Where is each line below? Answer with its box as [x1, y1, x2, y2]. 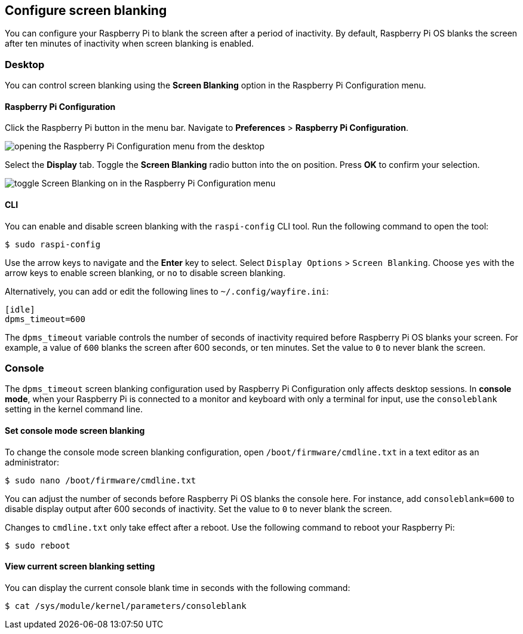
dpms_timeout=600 [5, 314, 85, 324]
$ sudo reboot [5, 540, 70, 550]
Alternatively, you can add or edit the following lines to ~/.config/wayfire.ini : [5, 286, 329, 296]
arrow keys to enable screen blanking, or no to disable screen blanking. [5, 267, 285, 278]
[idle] [5, 304, 35, 314]
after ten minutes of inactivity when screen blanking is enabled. [5, 38, 254, 49]
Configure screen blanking [5, 3, 167, 18]
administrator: [5, 457, 59, 467]
